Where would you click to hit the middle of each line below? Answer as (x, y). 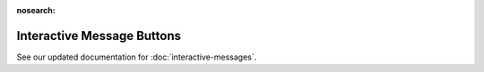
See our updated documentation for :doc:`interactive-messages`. (137, 57)
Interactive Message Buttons (99, 36)
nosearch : (36, 10)
